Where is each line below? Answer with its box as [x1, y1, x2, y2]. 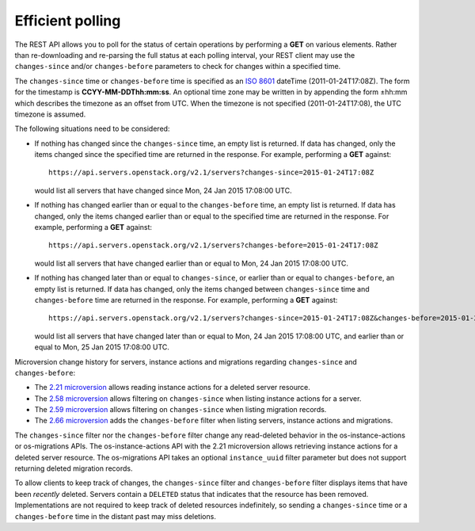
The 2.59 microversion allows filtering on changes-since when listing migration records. [34, 405, 327, 414]
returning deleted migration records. [14, 464, 133, 473]
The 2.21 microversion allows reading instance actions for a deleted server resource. [34, 383, 310, 392]
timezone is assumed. [14, 109, 86, 119]
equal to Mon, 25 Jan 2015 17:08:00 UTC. [34, 342, 170, 352]
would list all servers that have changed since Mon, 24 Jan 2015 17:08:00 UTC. [34, 185, 292, 195]
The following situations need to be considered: [14, 124, 170, 134]
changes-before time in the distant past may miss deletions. [14, 511, 217, 521]
